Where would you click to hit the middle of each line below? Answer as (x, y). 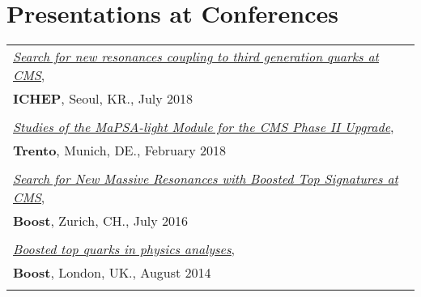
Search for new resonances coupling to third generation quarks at (196, 57)
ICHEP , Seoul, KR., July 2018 (103, 99)
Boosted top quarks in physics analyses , (124, 249)
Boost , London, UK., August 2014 (112, 273)
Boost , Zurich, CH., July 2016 (101, 221)
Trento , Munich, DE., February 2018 (120, 151)
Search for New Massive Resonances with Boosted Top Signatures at (206, 179)
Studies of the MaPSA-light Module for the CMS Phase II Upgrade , (204, 127)
